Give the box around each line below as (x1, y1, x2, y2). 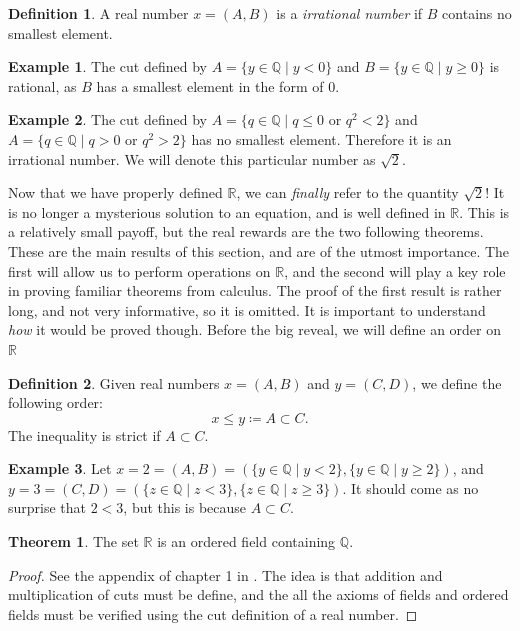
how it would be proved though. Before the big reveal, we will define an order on (8, 319, 501, 340)
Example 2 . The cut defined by (8, 109, 207, 130)
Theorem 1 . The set (8, 531, 139, 552)
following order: (8, 392, 103, 413)
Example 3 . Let (8, 458, 112, 479)
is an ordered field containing (157, 531, 336, 552)
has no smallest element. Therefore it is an (191, 128, 452, 149)
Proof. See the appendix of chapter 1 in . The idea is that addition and (8, 564, 443, 585)
